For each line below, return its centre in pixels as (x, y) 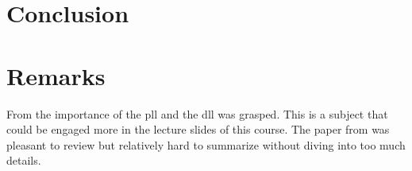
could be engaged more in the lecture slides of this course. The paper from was (198, 129)
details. (24, 160)
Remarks (56, 75)
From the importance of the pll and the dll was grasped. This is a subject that (197, 113)
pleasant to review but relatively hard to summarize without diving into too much (206, 144)
